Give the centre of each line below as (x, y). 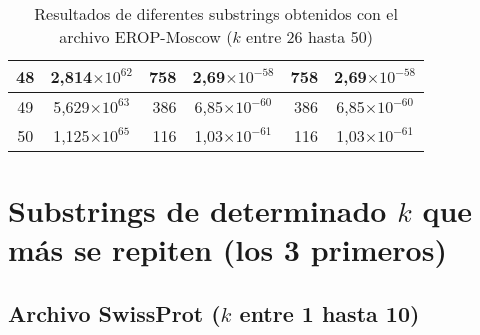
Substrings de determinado (197, 210)
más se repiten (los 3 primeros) (227, 249)
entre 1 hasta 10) (329, 312)
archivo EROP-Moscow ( (146, 36)
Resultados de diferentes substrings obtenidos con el (216, 13)
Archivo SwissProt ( (114, 312)
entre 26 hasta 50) (309, 36)
